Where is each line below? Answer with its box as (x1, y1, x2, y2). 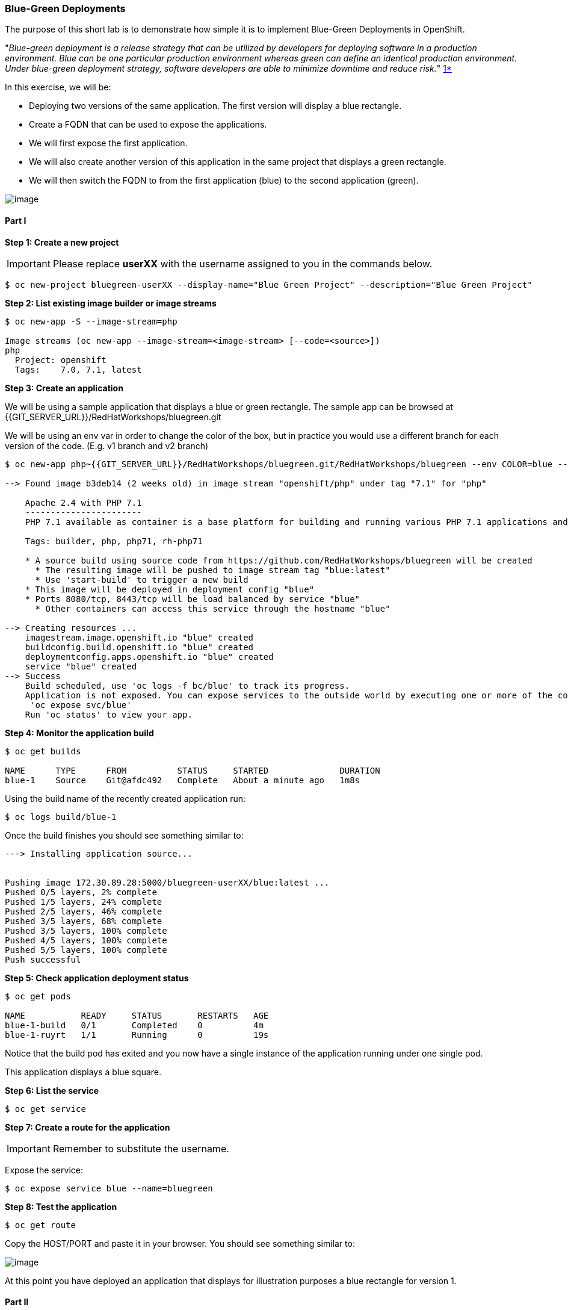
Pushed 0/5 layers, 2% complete (5, 887, 157, 897)
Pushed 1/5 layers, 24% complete (5, 896, 162, 907)
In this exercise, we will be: (5, 82, 111, 93)
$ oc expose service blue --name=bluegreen (5, 1183, 213, 1193)
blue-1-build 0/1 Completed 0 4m (5, 1020, 264, 1030)
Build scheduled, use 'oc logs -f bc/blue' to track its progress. (25, 680, 350, 691)
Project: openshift (14, 355, 106, 365)
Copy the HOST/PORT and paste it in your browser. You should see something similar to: (5, 1238, 355, 1249)
